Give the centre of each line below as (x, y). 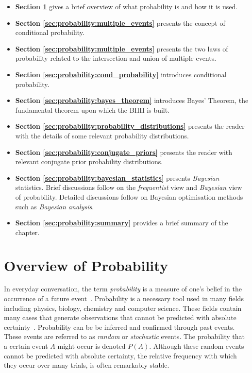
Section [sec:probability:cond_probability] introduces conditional (121, 74)
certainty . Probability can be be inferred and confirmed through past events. (119, 327)
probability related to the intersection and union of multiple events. (116, 58)
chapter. (27, 232)
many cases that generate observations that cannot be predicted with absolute (120, 317)
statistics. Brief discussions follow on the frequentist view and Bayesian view (129, 187)
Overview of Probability (86, 265)
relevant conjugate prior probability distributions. (89, 161)
